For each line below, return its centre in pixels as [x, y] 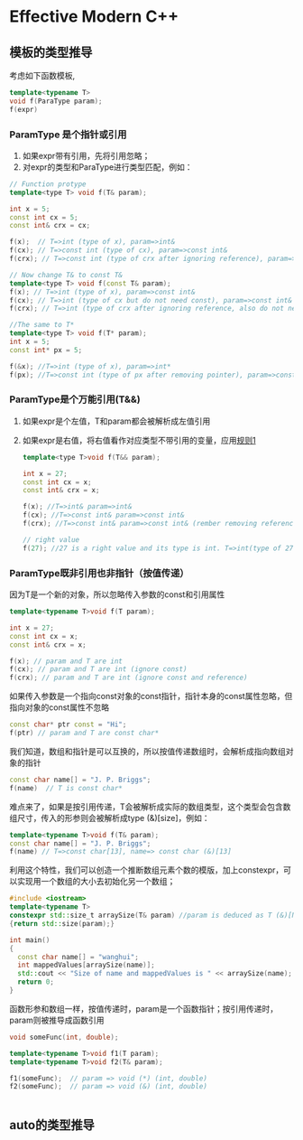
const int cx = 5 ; [44, 217]
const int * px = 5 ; [46, 350]
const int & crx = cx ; [50, 226]
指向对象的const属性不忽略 [60, 707]
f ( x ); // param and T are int [66, 661]
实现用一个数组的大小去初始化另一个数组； [96, 882]
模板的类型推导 [51, 52]
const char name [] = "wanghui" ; [78, 957]
